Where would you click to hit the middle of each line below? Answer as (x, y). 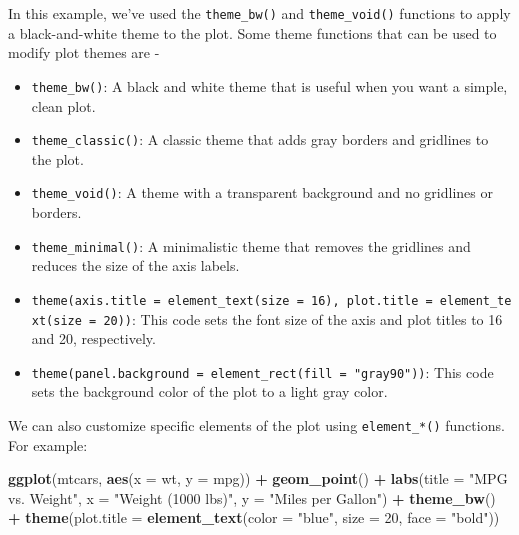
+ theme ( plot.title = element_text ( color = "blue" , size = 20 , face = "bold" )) (254, 517)
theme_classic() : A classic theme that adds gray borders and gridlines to (260, 139)
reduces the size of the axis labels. (135, 265)
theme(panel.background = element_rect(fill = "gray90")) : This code (262, 371)
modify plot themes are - (84, 52)
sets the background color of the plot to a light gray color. (209, 391)
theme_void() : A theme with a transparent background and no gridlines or (262, 192)
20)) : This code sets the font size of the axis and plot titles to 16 (303, 318)
